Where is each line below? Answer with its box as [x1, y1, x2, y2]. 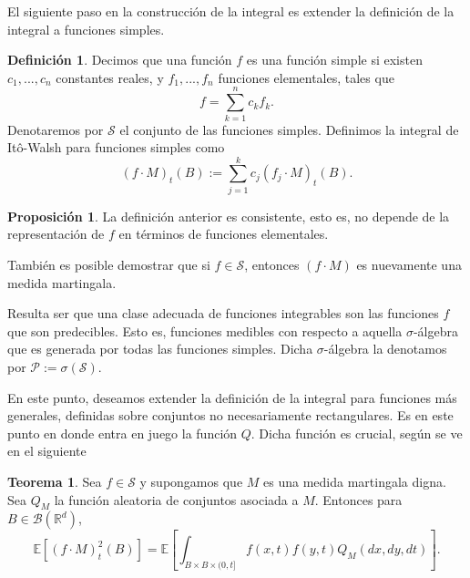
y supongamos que [139, 471, 243, 490]
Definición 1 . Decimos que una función [7, 50, 232, 69]
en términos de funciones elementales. [118, 224, 329, 243]
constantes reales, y [56, 67, 164, 87]
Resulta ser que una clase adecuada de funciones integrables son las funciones [7, 304, 439, 323]
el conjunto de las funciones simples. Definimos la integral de [119, 119, 459, 139]
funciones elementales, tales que [218, 67, 394, 87]
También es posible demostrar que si [7, 255, 210, 274]
